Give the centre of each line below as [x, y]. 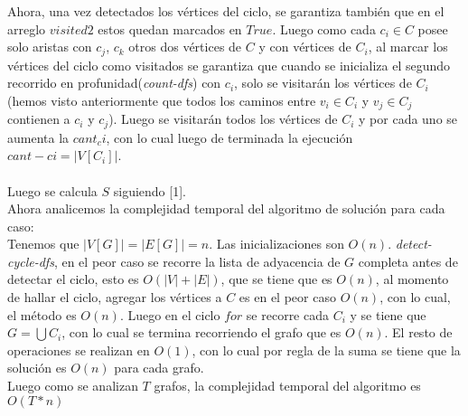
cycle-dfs [31, 261]
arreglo [27, 28]
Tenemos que [43, 244]
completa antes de [408, 261]
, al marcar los [408, 47]
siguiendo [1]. [150, 190]
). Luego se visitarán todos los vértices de [223, 119]
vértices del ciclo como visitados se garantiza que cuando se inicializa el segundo [229, 65]
